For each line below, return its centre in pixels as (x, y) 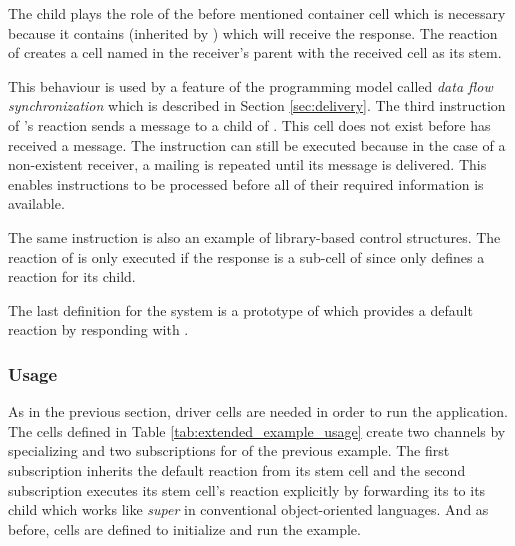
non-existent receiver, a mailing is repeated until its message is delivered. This (247, 164)
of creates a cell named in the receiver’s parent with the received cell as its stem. (255, 52)
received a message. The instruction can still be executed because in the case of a (257, 144)
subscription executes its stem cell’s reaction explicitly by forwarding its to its (247, 489)
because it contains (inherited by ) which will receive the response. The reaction (253, 32)
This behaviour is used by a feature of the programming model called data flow (250, 85)
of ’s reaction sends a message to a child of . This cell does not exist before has (249, 124)
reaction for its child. (72, 276)
